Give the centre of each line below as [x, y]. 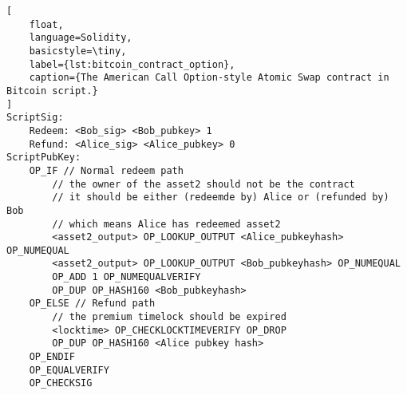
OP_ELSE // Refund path [92, 304]
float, [46, 24]
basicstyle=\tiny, [78, 51]
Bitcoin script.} [52, 91]
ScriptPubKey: [44, 158]
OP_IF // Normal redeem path [106, 170]
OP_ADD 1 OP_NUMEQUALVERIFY [126, 277]
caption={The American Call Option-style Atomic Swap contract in [209, 78]
